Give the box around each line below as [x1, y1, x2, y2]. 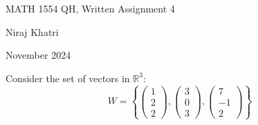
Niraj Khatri [6, 24, 59, 39]
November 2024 [6, 48, 71, 62]
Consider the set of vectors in [6, 70, 130, 85]
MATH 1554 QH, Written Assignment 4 [6, 1, 175, 15]
